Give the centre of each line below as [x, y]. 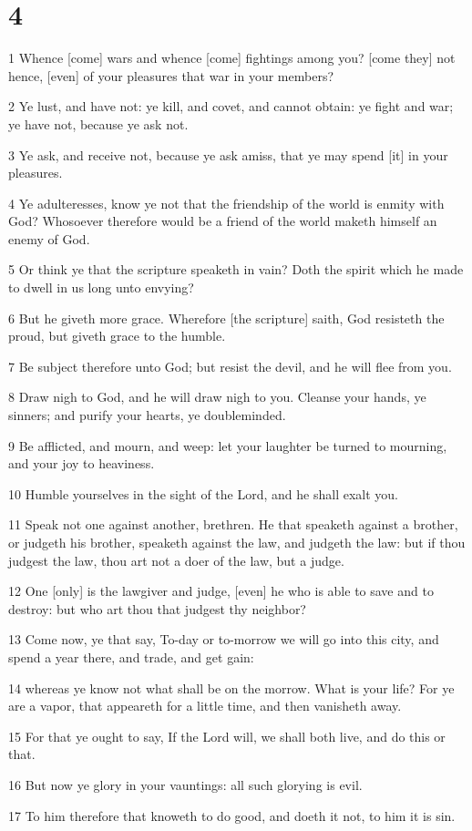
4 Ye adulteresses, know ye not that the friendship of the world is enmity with [226, 203]
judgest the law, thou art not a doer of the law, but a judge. [176, 560]
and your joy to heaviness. [82, 463]
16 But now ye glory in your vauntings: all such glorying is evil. [185, 784]
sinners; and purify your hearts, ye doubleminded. [147, 415]
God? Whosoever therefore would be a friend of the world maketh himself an [223, 221]
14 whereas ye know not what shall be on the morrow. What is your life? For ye [231, 687]
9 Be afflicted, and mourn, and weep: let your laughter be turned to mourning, [228, 445]
